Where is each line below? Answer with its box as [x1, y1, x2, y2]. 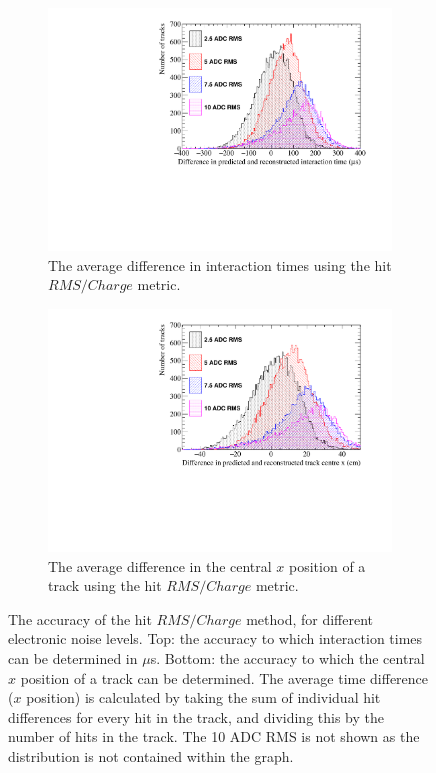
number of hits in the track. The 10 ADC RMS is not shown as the [8, 726, 420, 747]
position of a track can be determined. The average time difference [20, 667, 429, 688]
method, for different [246, 608, 373, 629]
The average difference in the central [48, 555, 272, 576]
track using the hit [48, 575, 162, 596]
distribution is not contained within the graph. [8, 745, 294, 766]
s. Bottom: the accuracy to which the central [150, 647, 425, 668]
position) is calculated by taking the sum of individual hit [26, 687, 381, 708]
